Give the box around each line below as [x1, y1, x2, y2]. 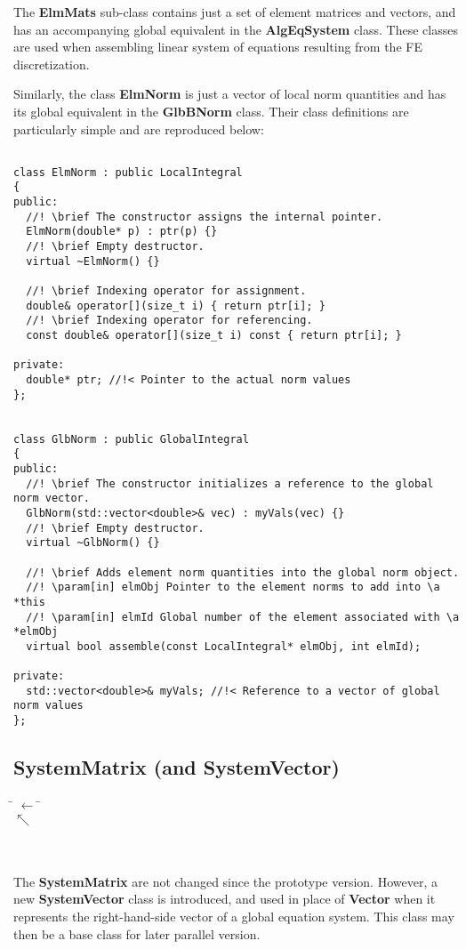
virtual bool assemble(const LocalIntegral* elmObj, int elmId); [26, 639, 422, 653]
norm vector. [13, 492, 90, 505]
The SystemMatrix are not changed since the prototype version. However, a [13, 872, 438, 890]
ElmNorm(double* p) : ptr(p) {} [26, 225, 218, 238]
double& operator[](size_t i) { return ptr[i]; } [26, 299, 325, 312]
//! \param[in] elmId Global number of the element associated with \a [26, 610, 460, 623]
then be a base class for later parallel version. [13, 924, 261, 943]
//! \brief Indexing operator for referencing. [26, 314, 313, 327]
